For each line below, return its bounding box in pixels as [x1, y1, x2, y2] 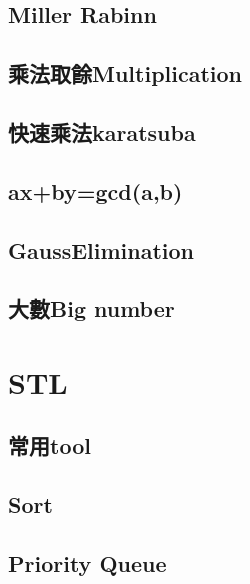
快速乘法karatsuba [8, 116, 196, 147]
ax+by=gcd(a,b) [8, 175, 183, 206]
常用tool [8, 430, 91, 461]
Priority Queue [8, 548, 167, 579]
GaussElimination [8, 234, 195, 265]
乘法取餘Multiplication [8, 58, 243, 89]
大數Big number [8, 293, 175, 324]
